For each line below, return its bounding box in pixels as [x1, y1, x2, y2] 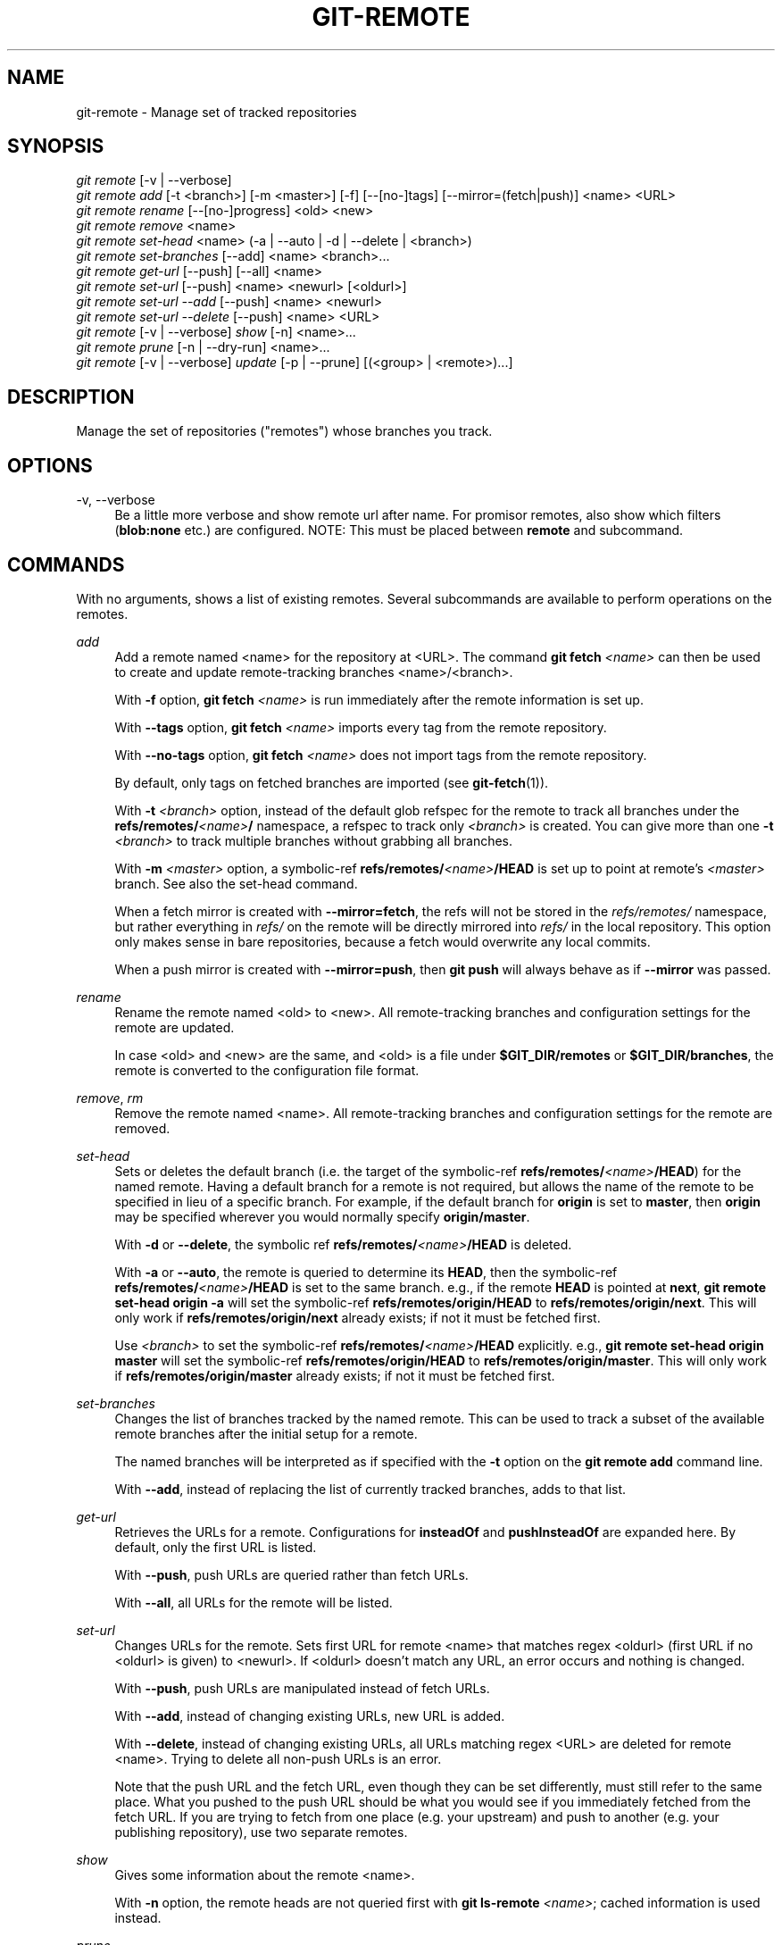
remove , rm [76, 1089, 144, 1106]
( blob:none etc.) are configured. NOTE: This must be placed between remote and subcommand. [114, 522, 684, 538]
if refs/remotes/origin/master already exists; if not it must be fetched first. [114, 1367, 555, 1383]
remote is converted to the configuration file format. [114, 1062, 420, 1078]
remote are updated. [114, 1019, 235, 1035]
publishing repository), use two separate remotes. [114, 1824, 408, 1840]
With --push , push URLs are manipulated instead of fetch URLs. [114, 1680, 490, 1696]
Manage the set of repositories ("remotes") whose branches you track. [76, 423, 493, 439]
